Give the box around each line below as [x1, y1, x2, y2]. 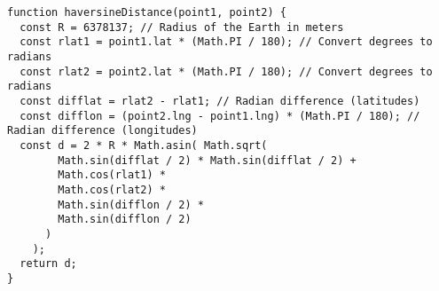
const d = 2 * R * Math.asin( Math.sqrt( [20, 138, 268, 152]
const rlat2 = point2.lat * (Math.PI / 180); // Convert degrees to [20, 65, 433, 78]
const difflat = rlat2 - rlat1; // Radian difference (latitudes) [20, 94, 420, 107]
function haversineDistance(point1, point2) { [7, 6, 286, 19]
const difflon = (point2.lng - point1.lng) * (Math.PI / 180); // [20, 109, 420, 122]
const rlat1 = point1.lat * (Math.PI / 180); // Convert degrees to [20, 35, 433, 49]
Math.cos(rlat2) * [58, 183, 166, 196]
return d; [20, 257, 77, 271]
